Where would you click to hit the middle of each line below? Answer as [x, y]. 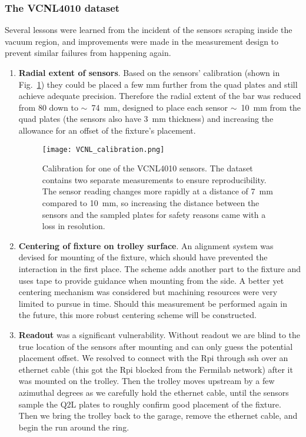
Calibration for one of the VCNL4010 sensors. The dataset [147, 168]
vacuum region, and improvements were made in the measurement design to [142, 41]
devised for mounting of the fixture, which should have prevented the [143, 257]
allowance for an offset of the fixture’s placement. [107, 130]
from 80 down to [48, 107]
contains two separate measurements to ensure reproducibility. [154, 179]
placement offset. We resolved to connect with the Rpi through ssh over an [153, 358]
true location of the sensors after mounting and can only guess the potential [156, 346]
